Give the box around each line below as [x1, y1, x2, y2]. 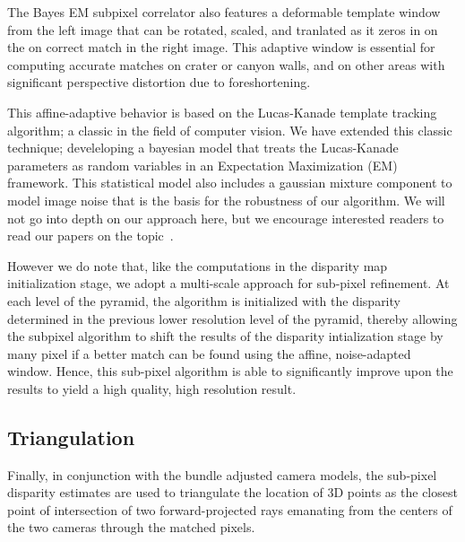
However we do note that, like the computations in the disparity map [7, 256, 388, 275]
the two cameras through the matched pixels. [7, 518, 255, 537]
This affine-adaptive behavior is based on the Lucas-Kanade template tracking [7, 102, 437, 121]
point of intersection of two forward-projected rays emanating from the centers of [7, 500, 452, 519]
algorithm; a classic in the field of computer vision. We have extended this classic [7, 120, 452, 139]
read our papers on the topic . [7, 226, 174, 245]
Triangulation [7, 423, 135, 450]
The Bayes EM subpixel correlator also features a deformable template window [7, 3, 441, 21]
